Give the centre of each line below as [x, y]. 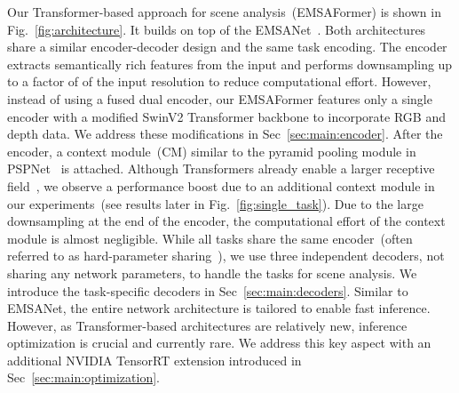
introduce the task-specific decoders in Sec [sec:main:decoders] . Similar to [208, 290]
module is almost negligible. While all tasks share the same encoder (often [210, 238]
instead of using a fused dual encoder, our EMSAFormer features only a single [220, 98]
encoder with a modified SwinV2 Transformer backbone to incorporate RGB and [226, 116]
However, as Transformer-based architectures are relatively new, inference [207, 325]
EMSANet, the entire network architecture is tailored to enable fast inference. [219, 308]
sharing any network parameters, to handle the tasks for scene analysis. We [212, 273]
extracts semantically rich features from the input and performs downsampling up [230, 64]
